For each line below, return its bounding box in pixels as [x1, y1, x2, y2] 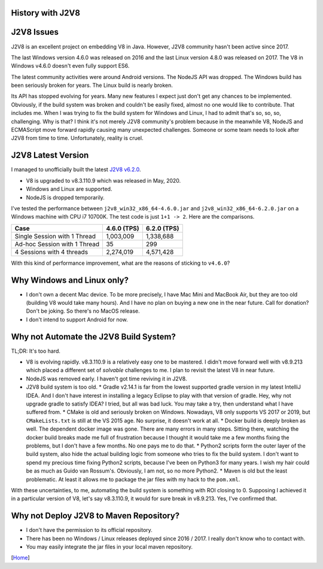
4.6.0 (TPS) [105, 224, 140, 232]
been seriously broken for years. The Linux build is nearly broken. [11, 81, 173, 89]
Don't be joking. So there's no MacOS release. [26, 307, 140, 314]
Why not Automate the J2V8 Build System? [11, 331, 176, 341]
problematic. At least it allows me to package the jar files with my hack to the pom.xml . [26, 476, 240, 483]
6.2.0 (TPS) [145, 224, 179, 232]
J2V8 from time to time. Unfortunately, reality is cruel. [11, 135, 144, 142]
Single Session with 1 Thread [14, 232, 96, 240]
